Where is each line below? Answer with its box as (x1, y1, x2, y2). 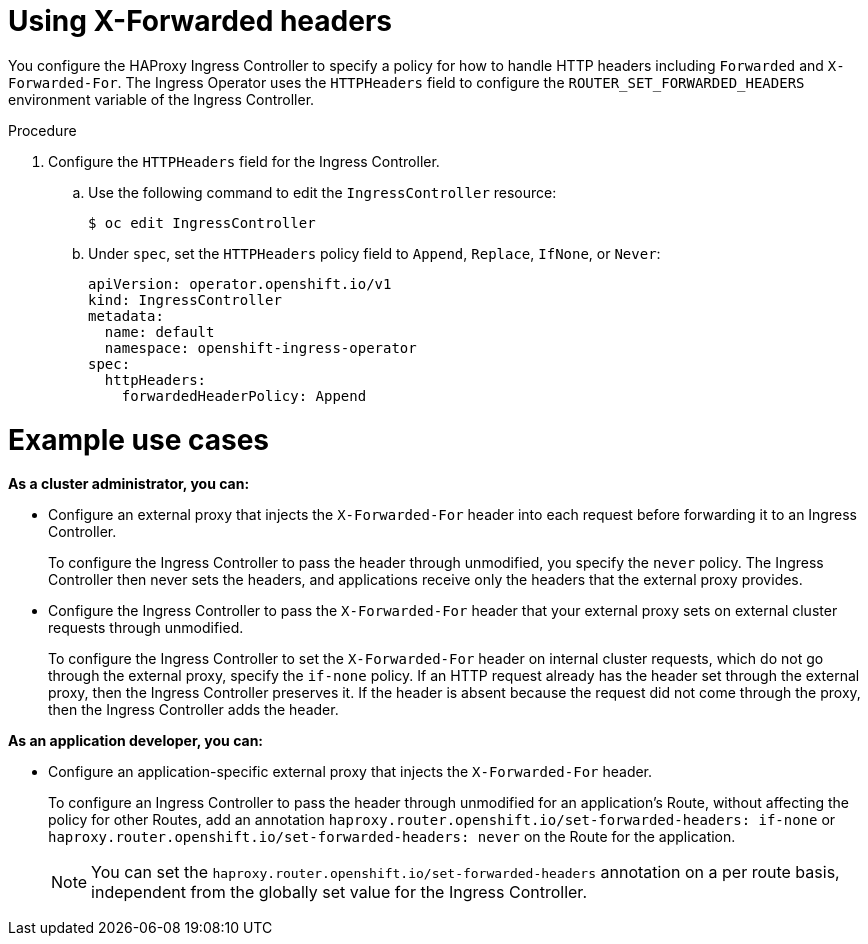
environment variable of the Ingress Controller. (8, 90, 315, 108)
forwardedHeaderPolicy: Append (121, 387, 367, 404)
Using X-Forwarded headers (8, 4, 392, 38)
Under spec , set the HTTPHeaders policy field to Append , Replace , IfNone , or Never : (88, 244, 661, 262)
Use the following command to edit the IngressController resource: (88, 183, 557, 201)
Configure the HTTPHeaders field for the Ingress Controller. (48, 152, 440, 170)
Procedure (8, 121, 77, 139)
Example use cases (8, 422, 270, 457)
